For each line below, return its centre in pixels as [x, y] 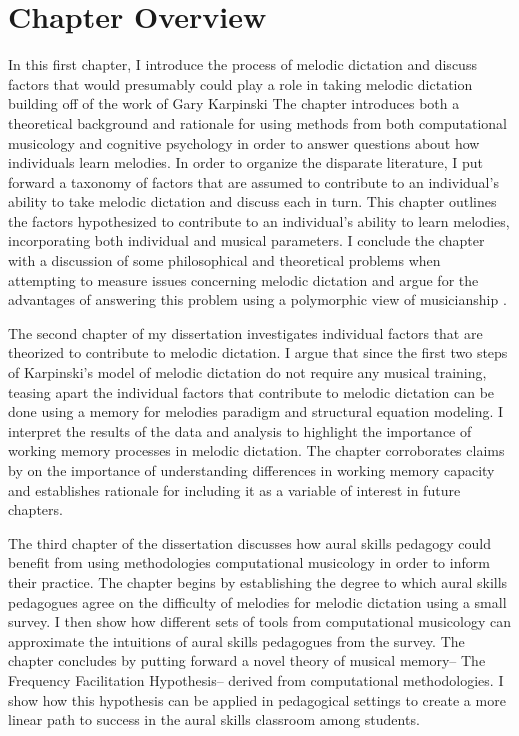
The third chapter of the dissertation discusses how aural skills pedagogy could [249, 542]
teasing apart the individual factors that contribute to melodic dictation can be [251, 391]
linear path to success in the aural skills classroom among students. [214, 719]
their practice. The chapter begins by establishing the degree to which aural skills [258, 581]
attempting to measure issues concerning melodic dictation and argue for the [243, 279]
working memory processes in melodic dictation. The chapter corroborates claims [256, 450]
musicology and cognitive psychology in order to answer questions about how [244, 142]
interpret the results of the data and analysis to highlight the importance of [240, 430]
